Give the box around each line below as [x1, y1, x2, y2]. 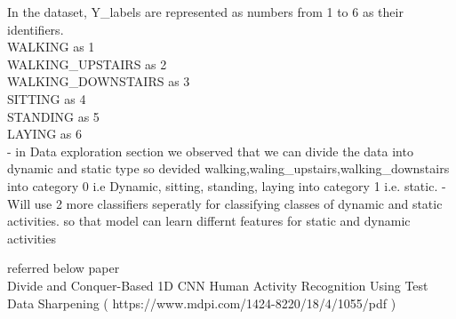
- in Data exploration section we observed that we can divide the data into [7, 141, 413, 160]
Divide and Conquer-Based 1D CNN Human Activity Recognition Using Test [7, 275, 428, 294]
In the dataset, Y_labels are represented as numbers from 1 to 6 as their [7, 3, 404, 20]
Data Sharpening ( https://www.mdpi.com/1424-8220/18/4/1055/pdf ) [7, 293, 396, 312]
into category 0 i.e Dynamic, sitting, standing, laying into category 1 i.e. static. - [7, 176, 446, 195]
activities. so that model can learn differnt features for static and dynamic [7, 211, 411, 230]
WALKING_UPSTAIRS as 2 [7, 54, 167, 73]
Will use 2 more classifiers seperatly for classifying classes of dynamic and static [7, 194, 443, 212]
